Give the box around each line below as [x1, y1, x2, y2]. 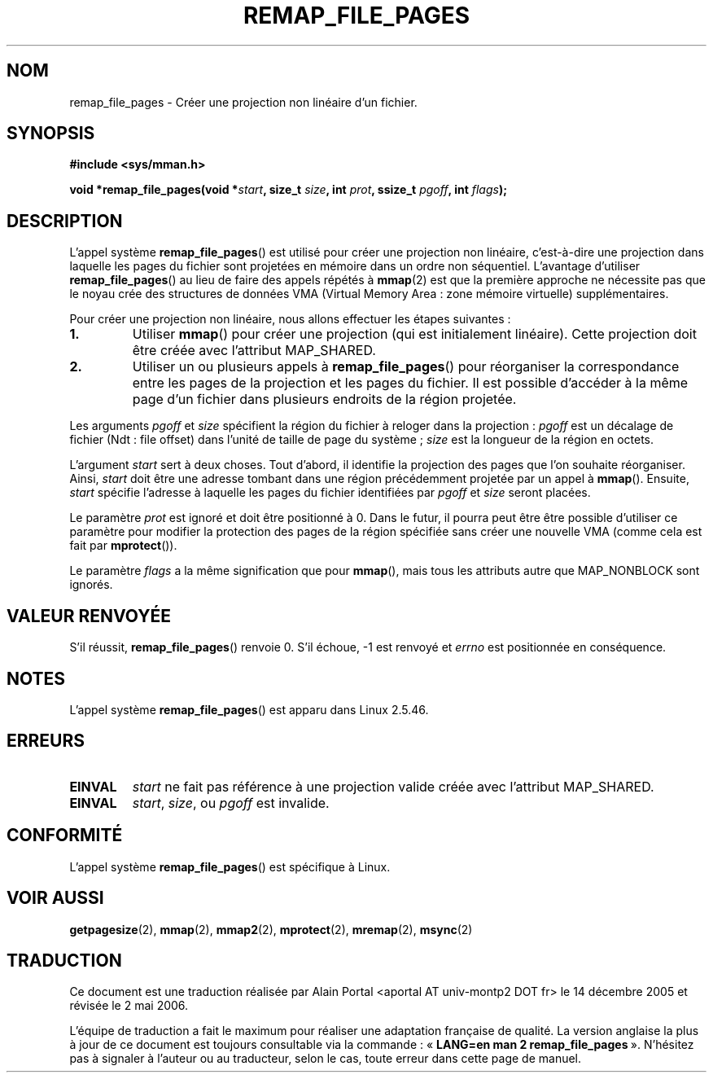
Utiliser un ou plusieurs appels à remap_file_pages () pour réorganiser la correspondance [132, 358, 680, 375]
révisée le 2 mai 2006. [69, 998, 189, 1013]
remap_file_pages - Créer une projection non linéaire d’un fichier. [69, 94, 418, 109]
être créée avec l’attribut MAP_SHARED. [132, 342, 376, 359]
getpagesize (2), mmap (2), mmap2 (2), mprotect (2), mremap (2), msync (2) [69, 922, 473, 936]
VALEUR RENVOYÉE [7, 605, 171, 626]
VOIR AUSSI [7, 888, 104, 909]
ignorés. [69, 577, 113, 592]
